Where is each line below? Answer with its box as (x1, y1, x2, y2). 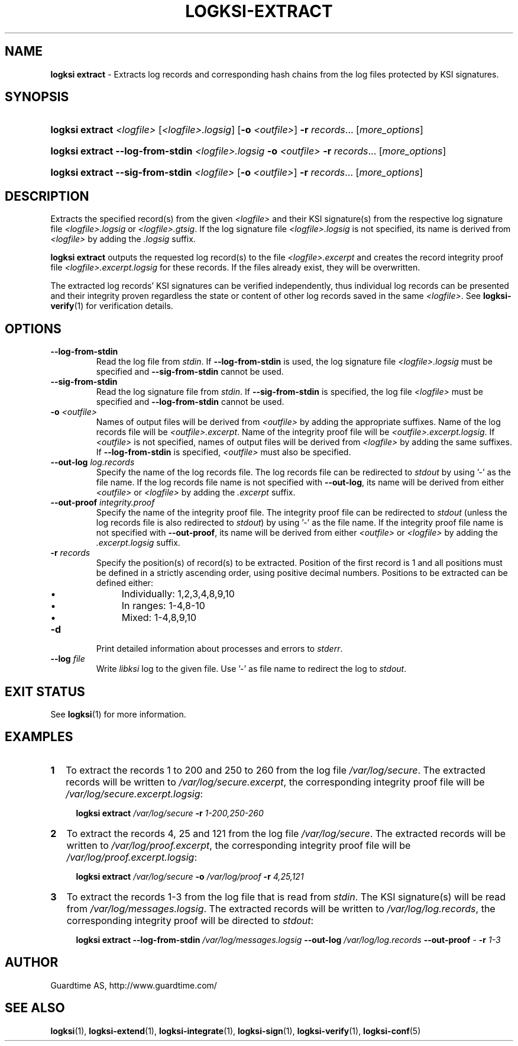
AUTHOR (5, 955, 59, 970)
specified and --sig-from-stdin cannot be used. (96, 366, 284, 377)
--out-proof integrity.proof (50, 497, 155, 508)
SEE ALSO (5, 1000, 65, 1016)
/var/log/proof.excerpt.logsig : (66, 851, 197, 863)
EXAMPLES (5, 729, 73, 745)
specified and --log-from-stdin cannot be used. (96, 397, 284, 407)
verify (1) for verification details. (50, 301, 173, 311)
